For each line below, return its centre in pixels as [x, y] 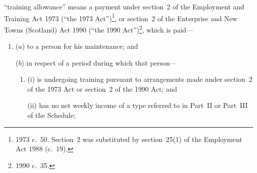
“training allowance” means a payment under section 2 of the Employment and [124, 6]
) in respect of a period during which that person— [99, 62]
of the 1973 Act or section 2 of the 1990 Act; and [102, 88]
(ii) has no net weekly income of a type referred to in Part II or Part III [138, 105]
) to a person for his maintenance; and [80, 46]
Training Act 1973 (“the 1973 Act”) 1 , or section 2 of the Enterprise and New [121, 17]
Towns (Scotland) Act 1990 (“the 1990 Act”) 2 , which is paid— [99, 29]
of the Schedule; [51, 115]
